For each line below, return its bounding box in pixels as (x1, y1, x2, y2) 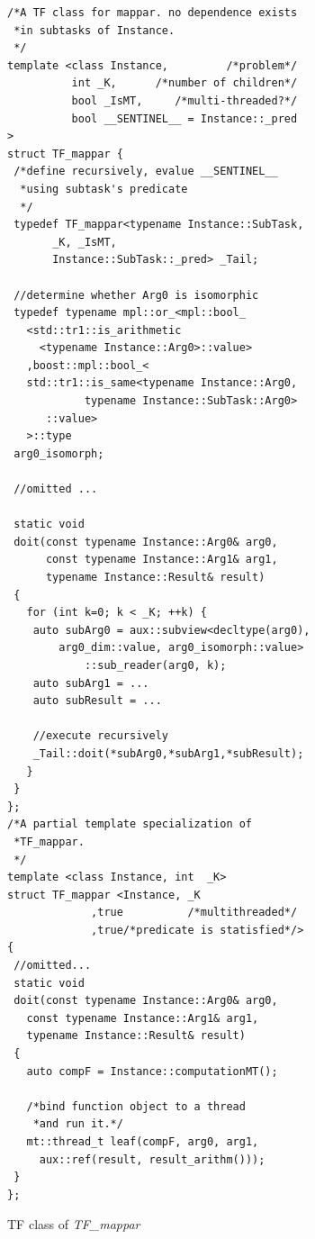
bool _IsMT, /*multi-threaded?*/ (71, 94, 298, 107)
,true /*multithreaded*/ (91, 906, 298, 919)
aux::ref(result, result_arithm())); (39, 1153, 265, 1166)
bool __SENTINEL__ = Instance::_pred (71, 112, 298, 125)
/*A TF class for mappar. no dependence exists (7, 6, 298, 19)
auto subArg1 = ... (32, 676, 149, 690)
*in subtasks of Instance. (13, 23, 175, 37)
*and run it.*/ (32, 1117, 123, 1131)
